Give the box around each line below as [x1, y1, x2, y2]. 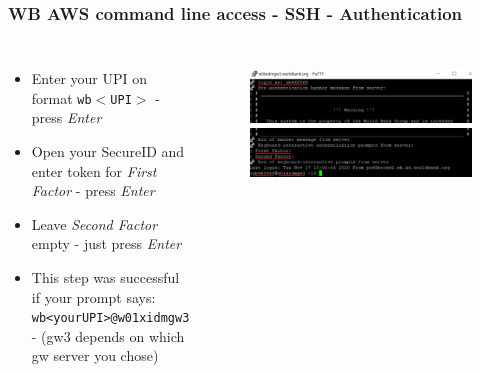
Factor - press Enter [31, 180, 155, 201]
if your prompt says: [31, 286, 156, 307]
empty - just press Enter [31, 233, 182, 254]
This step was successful [31, 267, 180, 288]
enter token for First [31, 160, 157, 181]
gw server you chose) [31, 345, 159, 366]
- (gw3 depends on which [31, 325, 185, 346]
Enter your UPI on [31, 68, 148, 89]
